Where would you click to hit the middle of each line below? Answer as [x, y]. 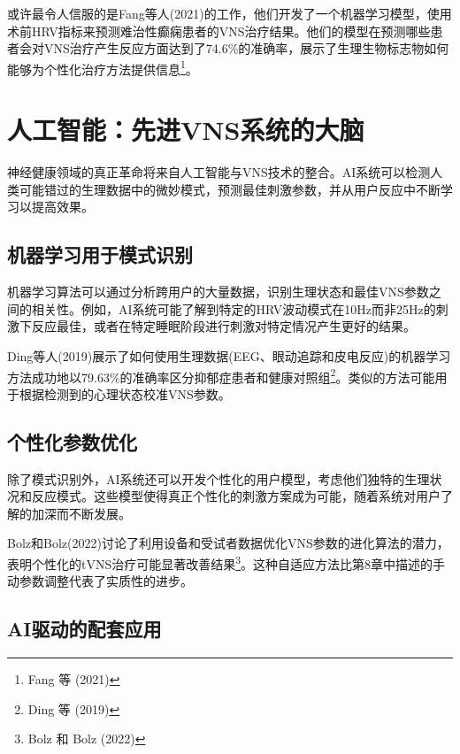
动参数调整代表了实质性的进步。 [100, 581]
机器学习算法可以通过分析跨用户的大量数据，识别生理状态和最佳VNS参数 [218, 292]
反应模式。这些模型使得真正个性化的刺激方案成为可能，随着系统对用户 [236, 496]
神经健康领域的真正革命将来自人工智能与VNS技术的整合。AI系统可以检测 [219, 172]
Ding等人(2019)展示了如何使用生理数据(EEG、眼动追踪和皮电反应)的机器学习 [229, 355]
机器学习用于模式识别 [100, 254]
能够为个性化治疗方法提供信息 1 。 [103, 67]
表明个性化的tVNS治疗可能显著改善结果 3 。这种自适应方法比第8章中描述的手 [226, 562]
